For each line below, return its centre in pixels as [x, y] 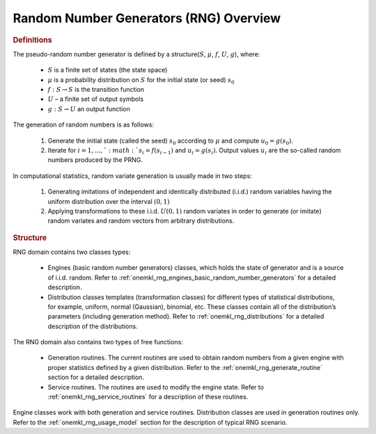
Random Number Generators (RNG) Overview [147, 18]
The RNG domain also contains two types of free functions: [98, 342]
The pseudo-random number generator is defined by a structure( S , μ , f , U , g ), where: [136, 54]
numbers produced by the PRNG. [95, 160]
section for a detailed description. [96, 377]
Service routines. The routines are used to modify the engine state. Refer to [156, 387]
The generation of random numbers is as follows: [84, 124]
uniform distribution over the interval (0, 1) [109, 201]
